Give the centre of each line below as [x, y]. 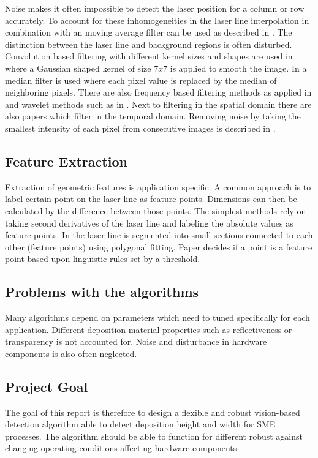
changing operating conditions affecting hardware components [121, 448]
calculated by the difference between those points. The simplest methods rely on [156, 210]
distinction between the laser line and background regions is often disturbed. [149, 44]
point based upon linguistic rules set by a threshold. [103, 259]
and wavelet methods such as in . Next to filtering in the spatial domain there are [158, 104]
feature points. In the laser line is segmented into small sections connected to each [159, 235]
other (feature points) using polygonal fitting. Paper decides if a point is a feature [159, 246]
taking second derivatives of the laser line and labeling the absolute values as [149, 223]
